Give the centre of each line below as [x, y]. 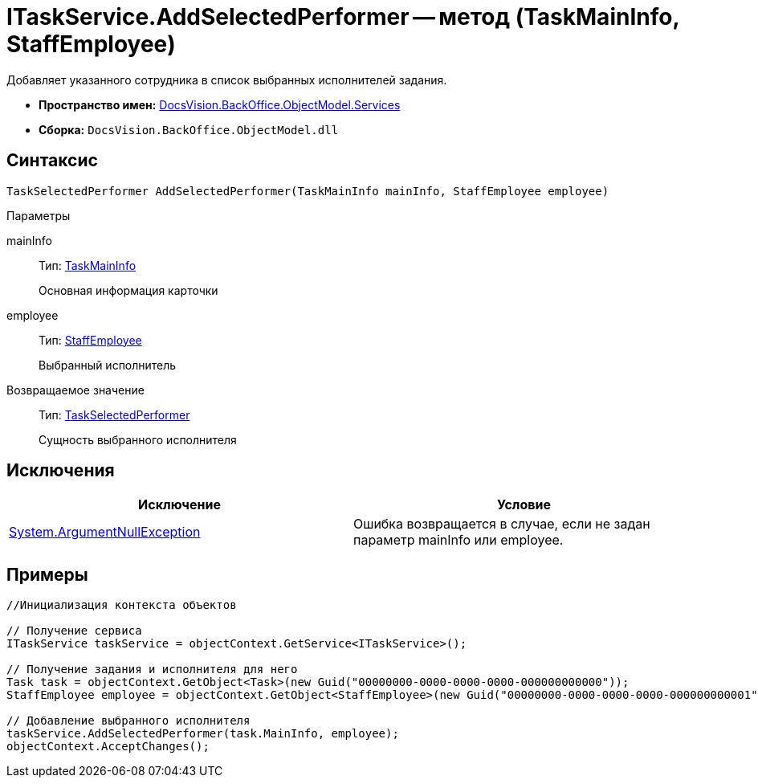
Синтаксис [52, 161]
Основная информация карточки [128, 290]
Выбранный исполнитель [108, 365]
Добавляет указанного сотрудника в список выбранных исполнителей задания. [227, 80]
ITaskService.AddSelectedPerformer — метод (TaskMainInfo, [343, 17]
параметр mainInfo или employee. [458, 540]
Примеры [47, 574]
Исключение [179, 505]
